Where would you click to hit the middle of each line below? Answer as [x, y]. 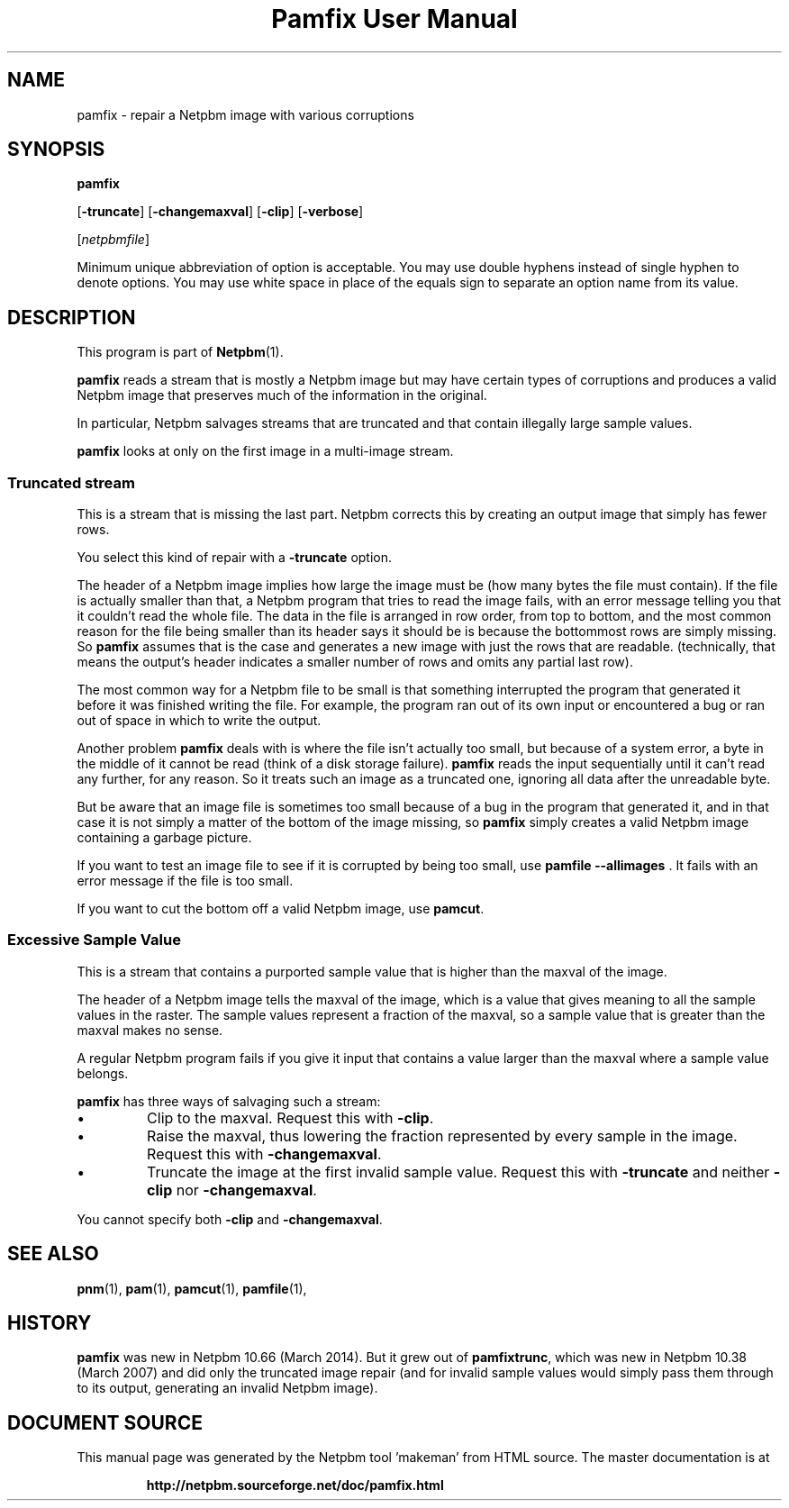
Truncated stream [71, 482]
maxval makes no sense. [150, 1030]
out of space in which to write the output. [199, 721]
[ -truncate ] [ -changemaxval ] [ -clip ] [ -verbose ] [220, 212]
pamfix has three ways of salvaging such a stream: [229, 1101]
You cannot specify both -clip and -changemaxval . [230, 1219]
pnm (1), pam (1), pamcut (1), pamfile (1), [192, 1288]
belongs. [103, 1073]
